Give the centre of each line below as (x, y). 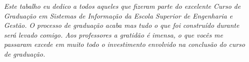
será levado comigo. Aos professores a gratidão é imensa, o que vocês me (114, 34)
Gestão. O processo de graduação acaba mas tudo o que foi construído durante (122, 25)
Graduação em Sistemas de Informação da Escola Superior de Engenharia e (118, 15)
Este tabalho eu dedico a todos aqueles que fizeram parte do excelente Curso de (122, 6)
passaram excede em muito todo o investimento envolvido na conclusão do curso (124, 44)
